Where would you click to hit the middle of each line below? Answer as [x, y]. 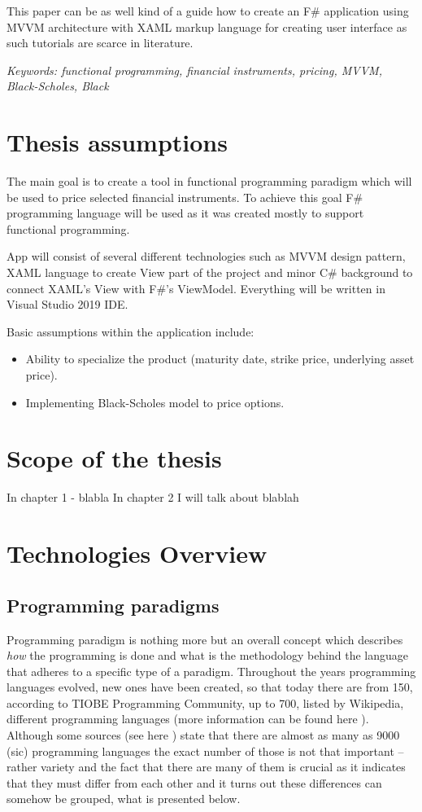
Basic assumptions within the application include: [131, 331]
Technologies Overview [137, 553]
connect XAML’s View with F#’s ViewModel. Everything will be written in [196, 288]
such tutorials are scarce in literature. [100, 43]
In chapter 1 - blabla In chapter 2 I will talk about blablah [153, 497]
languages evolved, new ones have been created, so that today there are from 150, [210, 687]
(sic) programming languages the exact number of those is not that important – [205, 751]
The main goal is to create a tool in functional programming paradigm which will [209, 181]
